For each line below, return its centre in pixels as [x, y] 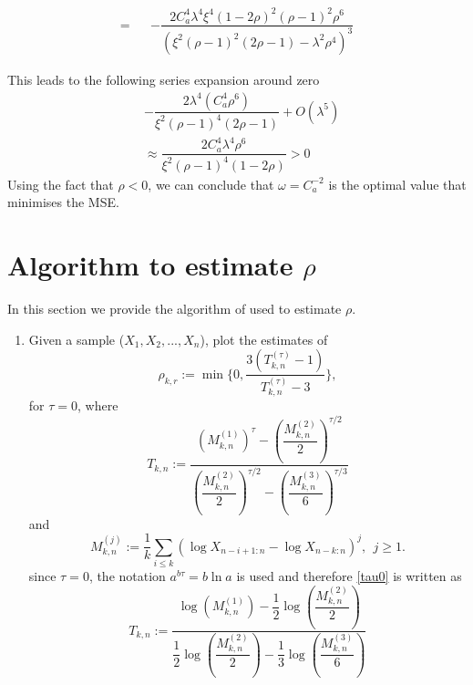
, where [98, 405]
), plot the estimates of [264, 339]
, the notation [127, 576]
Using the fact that [61, 184]
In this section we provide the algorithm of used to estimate [175, 309]
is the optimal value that [397, 184]
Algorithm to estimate [150, 265]
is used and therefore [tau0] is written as [349, 576]
